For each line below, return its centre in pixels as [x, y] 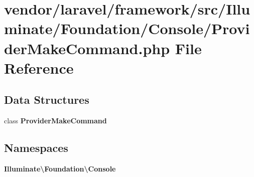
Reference [39, 67]
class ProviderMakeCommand [55, 121]
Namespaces [36, 148]
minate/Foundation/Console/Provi [127, 28]
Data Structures [47, 100]
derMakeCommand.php [87, 48]
